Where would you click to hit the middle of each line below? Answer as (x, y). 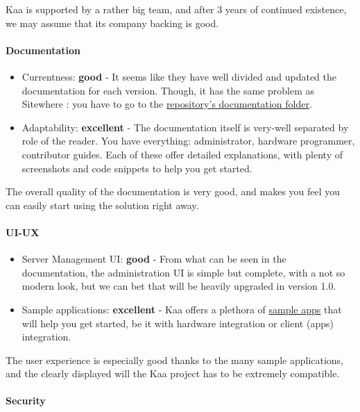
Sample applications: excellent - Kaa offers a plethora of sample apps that (182, 309)
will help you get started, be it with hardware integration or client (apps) (178, 323)
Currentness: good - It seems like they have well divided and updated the (179, 76)
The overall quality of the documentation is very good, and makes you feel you (173, 191)
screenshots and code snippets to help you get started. (137, 168)
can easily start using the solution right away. (102, 205)
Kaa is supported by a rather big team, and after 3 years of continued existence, (176, 9)
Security (26, 401)
